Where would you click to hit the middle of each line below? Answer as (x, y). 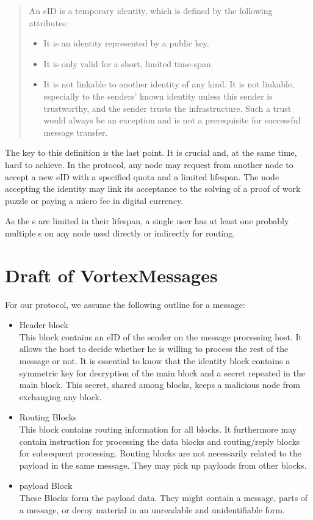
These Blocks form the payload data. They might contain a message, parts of (164, 497)
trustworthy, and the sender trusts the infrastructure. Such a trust (167, 108)
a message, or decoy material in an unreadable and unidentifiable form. (152, 509)
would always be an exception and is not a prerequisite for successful (172, 120)
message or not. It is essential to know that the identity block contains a (155, 361)
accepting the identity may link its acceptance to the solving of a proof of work (153, 189)
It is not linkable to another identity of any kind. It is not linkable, (169, 84)
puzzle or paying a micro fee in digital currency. (94, 200)
